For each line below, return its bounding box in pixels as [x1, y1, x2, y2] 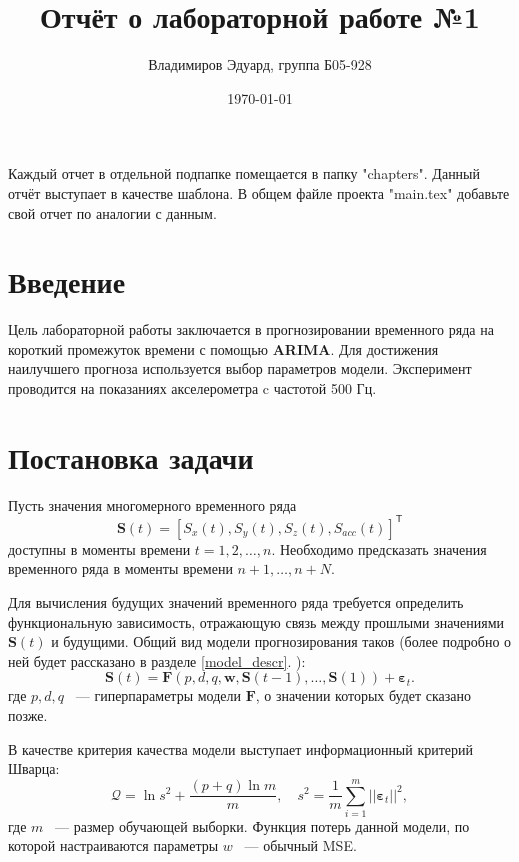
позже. [8, 704, 48, 725]
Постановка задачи [8, 436, 254, 477]
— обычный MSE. [244, 835, 357, 856]
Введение [8, 261, 126, 302]
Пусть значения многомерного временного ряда [8, 494, 297, 515]
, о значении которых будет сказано [255, 685, 472, 706]
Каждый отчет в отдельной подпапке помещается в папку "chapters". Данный [8, 163, 481, 184]
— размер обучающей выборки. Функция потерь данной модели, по [55, 815, 470, 836]
